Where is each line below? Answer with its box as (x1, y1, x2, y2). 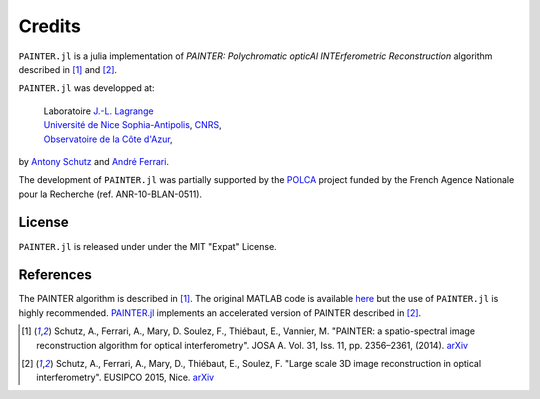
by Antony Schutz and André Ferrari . (18, 155, 170, 167)
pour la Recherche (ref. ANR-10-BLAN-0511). (18, 188, 203, 200)
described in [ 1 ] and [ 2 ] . (18, 63, 118, 75)
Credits (18, 15, 82, 37)
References (18, 266, 92, 284)
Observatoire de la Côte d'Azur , (43, 133, 174, 145)
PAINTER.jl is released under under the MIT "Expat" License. (18, 240, 277, 252)
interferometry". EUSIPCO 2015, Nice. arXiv (36, 371, 215, 384)
